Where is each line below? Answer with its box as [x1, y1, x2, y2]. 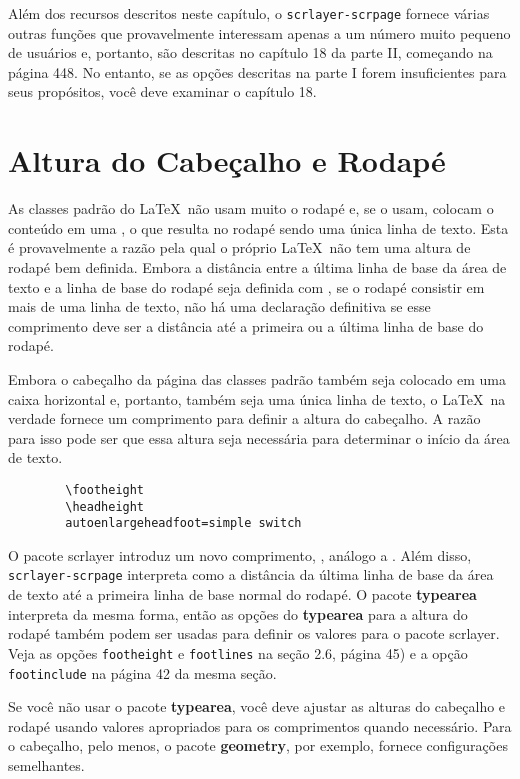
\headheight [65, 499, 145, 514]
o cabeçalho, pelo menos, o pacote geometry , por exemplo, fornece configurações [8, 735, 508, 756]
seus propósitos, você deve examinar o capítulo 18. [8, 81, 317, 102]
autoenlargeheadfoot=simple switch [65, 516, 302, 531]
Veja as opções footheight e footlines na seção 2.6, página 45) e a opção [8, 642, 468, 663]
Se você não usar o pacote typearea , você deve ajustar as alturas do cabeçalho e [8, 696, 506, 717]
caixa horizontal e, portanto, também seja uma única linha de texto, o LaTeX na [8, 388, 506, 409]
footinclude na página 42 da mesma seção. [8, 662, 277, 683]
